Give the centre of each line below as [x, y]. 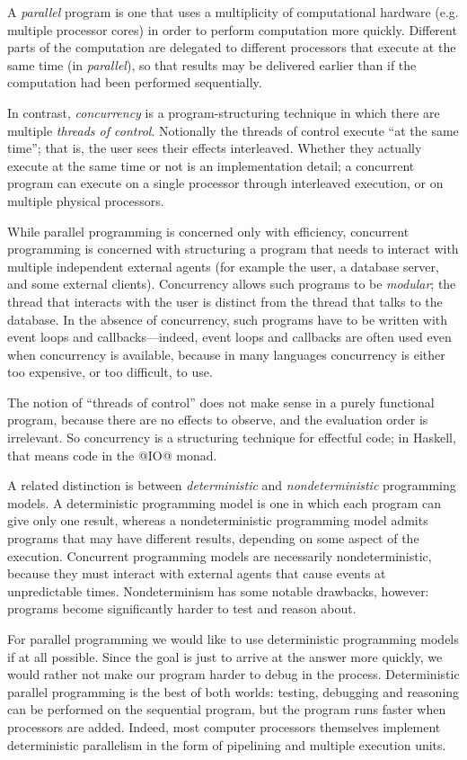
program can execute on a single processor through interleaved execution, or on [225, 183]
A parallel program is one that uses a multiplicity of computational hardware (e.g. [233, 12]
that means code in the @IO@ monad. [112, 455]
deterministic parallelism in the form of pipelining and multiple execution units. [227, 744]
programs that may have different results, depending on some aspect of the [213, 538]
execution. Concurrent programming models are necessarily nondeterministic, [220, 555]
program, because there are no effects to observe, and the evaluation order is [218, 420]
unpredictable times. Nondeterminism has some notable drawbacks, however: [218, 590]
